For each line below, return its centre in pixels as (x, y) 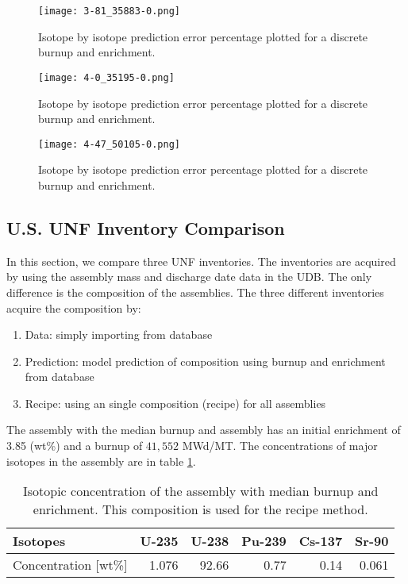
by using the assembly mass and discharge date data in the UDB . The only (189, 277)
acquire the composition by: (74, 307)
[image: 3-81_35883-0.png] (109, 11)
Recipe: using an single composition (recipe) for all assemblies (175, 403)
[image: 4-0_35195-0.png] (106, 77)
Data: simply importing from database (119, 334)
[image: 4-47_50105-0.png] (109, 144)
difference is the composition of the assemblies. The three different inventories (195, 292)
